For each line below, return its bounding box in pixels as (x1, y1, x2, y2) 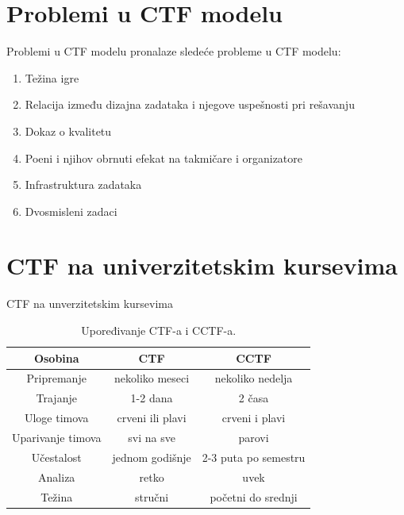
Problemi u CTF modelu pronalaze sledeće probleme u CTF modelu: (6, 43, 341, 60)
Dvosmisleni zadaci (25, 202, 117, 219)
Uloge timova (24, 409, 89, 426)
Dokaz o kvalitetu (25, 122, 112, 139)
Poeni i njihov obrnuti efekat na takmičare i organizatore (25, 149, 303, 166)
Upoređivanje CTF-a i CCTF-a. (81, 322, 237, 338)
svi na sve (128, 429, 175, 445)
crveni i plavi (221, 409, 286, 426)
